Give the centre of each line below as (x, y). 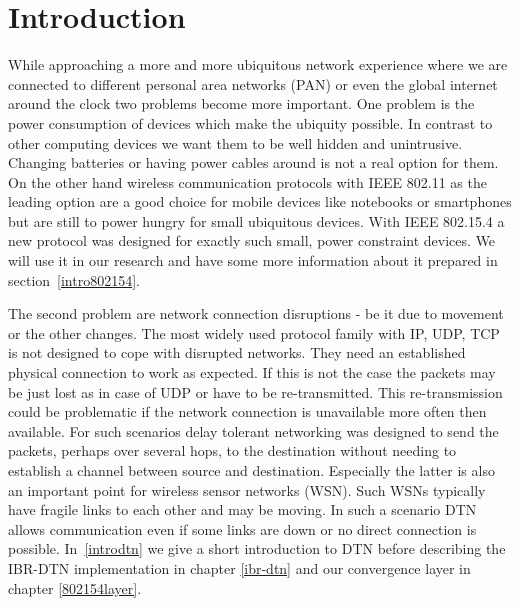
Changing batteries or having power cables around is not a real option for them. (253, 162)
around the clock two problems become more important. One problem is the (241, 103)
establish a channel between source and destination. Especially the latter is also (251, 470)
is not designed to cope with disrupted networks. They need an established (237, 352)
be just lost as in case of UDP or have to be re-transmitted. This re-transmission (255, 391)
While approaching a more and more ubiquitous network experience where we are (258, 64)
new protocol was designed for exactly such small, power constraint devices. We (252, 240)
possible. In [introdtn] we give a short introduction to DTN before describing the (257, 548)
